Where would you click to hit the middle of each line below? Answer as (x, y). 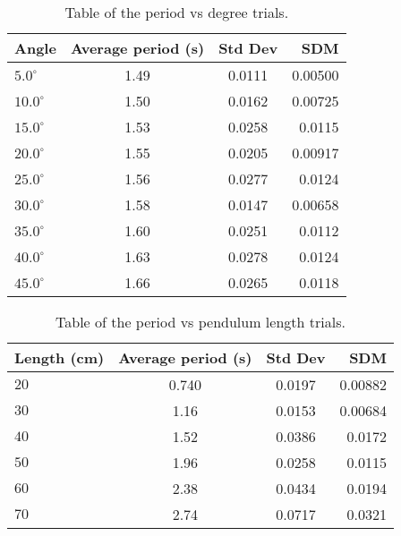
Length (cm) (60, 357)
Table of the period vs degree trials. (177, 12)
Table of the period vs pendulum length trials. (200, 322)
